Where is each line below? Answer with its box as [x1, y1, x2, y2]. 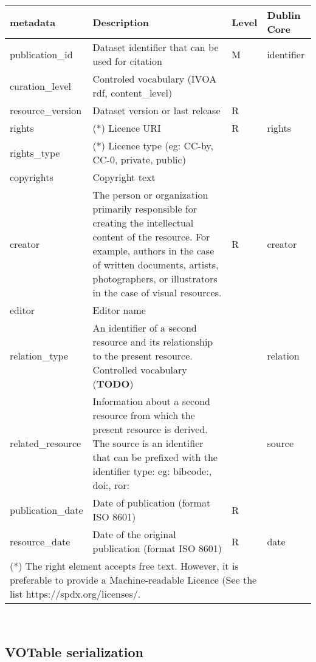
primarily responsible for [92, 202, 197, 216]
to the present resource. [92, 349, 193, 363]
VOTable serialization [5, 642, 143, 661]
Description [92, 15, 149, 29]
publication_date [10, 502, 83, 517]
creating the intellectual [92, 216, 194, 230]
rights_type [10, 145, 60, 160]
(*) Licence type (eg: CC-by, [92, 138, 213, 152]
